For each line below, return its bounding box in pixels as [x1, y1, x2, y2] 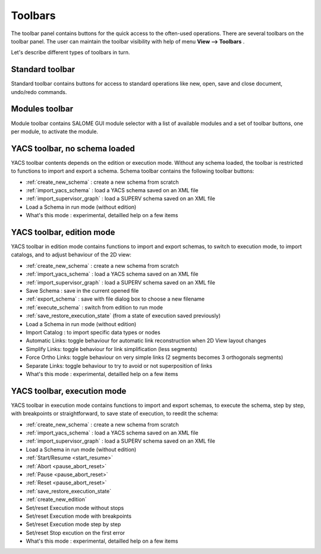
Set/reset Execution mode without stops [26, 504, 124, 511]
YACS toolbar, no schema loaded [11, 143, 135, 154]
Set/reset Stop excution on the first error [26, 529, 125, 536]
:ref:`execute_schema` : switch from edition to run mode [26, 303, 163, 311]
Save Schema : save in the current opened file [26, 287, 139, 295]
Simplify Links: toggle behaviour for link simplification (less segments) [26, 345, 197, 352]
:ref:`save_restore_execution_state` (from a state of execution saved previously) [26, 312, 221, 320]
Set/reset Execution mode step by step [26, 521, 121, 528]
